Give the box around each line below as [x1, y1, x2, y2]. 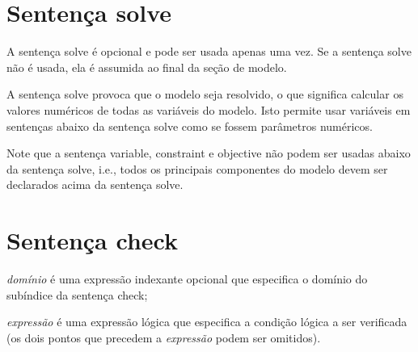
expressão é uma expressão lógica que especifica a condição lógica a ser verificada [6, 313, 407, 330]
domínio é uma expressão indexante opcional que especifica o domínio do [6, 270, 368, 287]
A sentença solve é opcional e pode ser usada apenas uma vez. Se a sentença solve [6, 43, 412, 60]
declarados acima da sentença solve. [6, 176, 184, 193]
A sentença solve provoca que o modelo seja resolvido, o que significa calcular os [6, 86, 403, 103]
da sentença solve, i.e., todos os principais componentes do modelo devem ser [6, 160, 388, 177]
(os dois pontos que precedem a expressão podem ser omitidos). [6, 329, 321, 346]
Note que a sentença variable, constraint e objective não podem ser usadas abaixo [6, 145, 411, 161]
